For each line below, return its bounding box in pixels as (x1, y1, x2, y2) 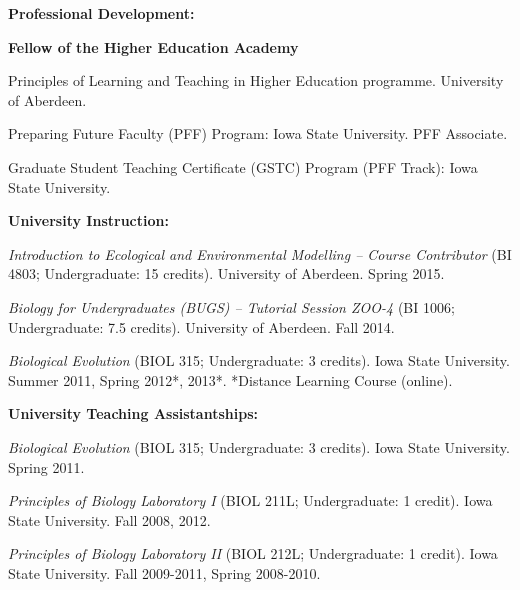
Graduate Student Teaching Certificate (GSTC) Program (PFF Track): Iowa (8, 156, 478, 177)
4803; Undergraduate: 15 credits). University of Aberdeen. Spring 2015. (8, 263, 445, 284)
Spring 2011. (8, 456, 85, 477)
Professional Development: (8, 3, 195, 23)
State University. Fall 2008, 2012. (8, 509, 211, 530)
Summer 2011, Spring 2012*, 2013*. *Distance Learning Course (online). (8, 369, 453, 390)
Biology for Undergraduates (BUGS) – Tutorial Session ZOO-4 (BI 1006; (8, 296, 455, 317)
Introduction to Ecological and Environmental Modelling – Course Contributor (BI (8, 243, 512, 264)
